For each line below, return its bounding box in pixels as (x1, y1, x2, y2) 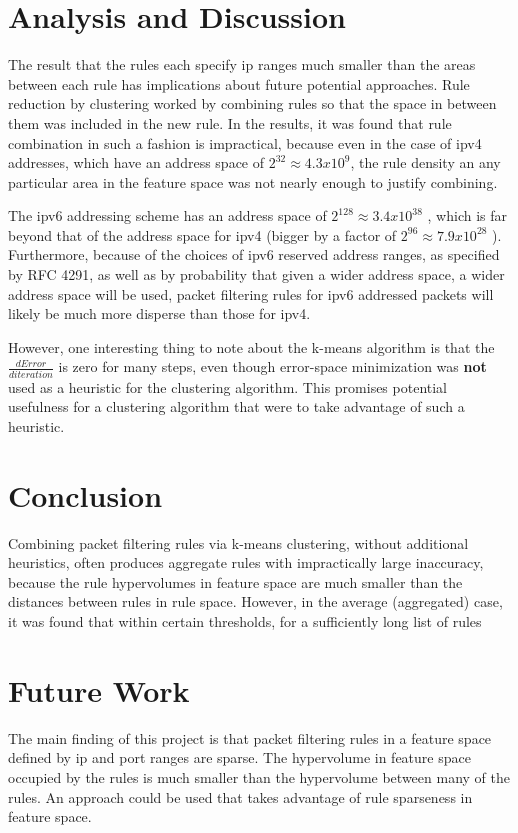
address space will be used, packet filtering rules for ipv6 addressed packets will (8, 283, 494, 304)
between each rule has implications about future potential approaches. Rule (8, 73, 470, 94)
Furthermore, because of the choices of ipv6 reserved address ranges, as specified (8, 244, 500, 265)
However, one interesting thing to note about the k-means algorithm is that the (8, 336, 495, 357)
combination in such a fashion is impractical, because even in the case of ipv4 (8, 132, 482, 153)
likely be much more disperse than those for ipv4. (8, 303, 311, 324)
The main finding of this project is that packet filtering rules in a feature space (8, 727, 492, 748)
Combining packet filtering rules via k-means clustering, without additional (8, 532, 469, 553)
